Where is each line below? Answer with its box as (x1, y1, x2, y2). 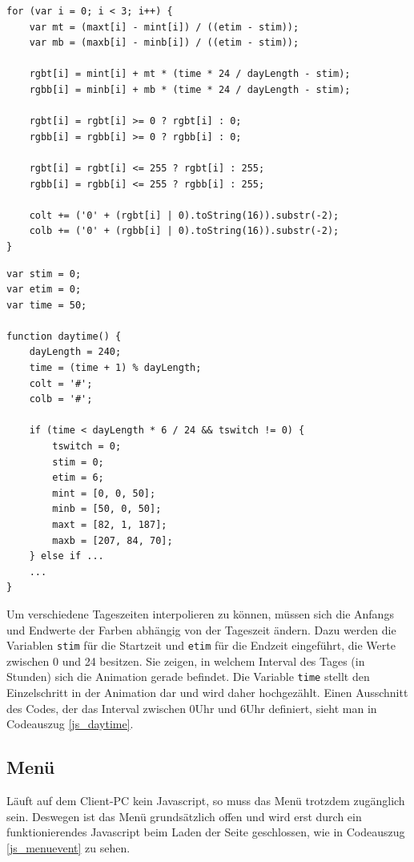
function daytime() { (6, 330, 122, 342)
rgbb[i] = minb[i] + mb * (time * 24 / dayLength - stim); (29, 83, 351, 95)
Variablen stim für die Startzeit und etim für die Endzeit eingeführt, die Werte (6, 637, 396, 654)
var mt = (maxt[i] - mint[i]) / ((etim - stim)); (29, 21, 299, 33)
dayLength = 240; (29, 346, 122, 358)
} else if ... (29, 550, 104, 562)
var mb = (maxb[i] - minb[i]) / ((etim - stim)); (29, 37, 299, 49)
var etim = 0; (6, 284, 82, 296)
